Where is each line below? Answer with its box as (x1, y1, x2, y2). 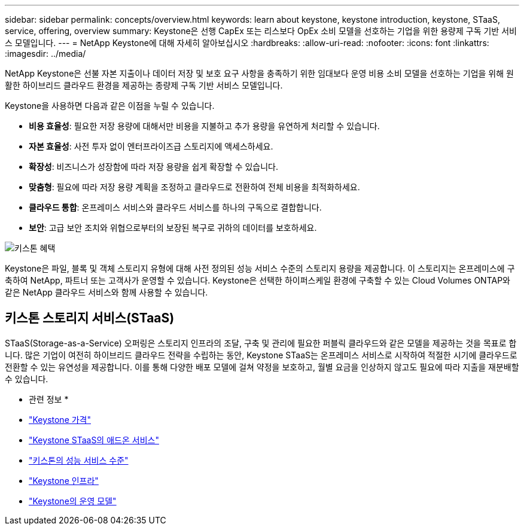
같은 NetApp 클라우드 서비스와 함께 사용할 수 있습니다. (5, 287, 208, 297)
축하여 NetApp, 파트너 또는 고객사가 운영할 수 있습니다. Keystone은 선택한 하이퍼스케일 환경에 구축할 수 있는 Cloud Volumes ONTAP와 (5, 275, 510, 285)
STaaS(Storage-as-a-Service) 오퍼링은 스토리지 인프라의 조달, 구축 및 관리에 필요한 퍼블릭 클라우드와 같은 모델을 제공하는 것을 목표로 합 (5, 337, 517, 348)
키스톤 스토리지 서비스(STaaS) (5, 310, 175, 326)
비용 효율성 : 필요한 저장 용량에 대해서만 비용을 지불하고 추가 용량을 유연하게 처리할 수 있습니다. (29, 121, 380, 131)
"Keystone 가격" (29, 414, 92, 425)
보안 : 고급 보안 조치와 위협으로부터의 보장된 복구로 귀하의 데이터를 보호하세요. (29, 223, 317, 233)
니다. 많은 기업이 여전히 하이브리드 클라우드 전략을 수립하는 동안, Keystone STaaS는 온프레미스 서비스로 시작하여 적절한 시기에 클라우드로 (5, 349, 517, 360)
